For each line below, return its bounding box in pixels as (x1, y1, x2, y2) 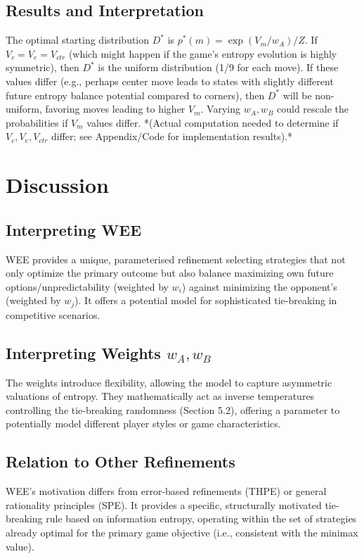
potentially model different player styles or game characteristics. (6, 416, 281, 431)
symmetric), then (6, 60, 79, 75)
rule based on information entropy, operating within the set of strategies (46, 511, 357, 526)
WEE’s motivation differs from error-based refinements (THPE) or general (6, 484, 327, 498)
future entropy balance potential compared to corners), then (6, 87, 265, 102)
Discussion (6, 170, 109, 199)
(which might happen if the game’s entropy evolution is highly (68, 46, 337, 61)
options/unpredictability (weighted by (6, 279, 169, 294)
